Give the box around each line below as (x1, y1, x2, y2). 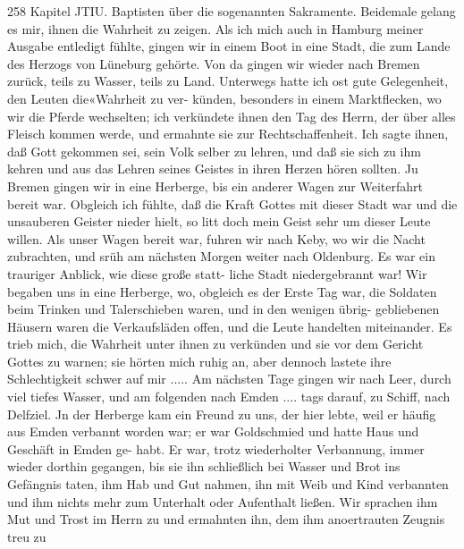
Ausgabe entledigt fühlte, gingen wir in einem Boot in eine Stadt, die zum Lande (7, 37, 451, 55)
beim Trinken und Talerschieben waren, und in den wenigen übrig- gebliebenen (7, 300, 440, 318)
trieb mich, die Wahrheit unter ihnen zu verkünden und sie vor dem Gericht (7, 334, 424, 353)
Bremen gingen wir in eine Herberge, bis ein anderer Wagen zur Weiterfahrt (7, 176, 423, 195)
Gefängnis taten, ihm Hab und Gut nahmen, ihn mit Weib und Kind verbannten (7, 475, 449, 494)
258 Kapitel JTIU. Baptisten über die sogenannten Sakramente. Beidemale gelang (7, 2, 456, 20)
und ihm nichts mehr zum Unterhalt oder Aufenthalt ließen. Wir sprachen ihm (7, 492, 438, 511)
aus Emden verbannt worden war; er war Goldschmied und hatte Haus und (7, 422, 419, 441)
